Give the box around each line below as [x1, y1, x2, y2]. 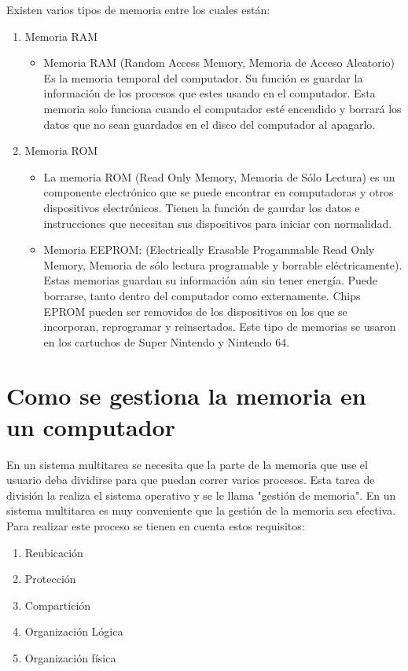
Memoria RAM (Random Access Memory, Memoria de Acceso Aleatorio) [43, 54, 395, 71]
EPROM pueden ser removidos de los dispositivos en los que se [43, 302, 347, 319]
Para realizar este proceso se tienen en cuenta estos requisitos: [6, 517, 305, 533]
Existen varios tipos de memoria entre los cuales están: [6, 2, 270, 17]
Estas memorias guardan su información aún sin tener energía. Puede [43, 272, 378, 288]
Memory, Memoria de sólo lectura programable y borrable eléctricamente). [43, 256, 402, 273]
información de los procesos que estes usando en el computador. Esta [43, 85, 376, 101]
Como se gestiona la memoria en [6, 379, 366, 412]
